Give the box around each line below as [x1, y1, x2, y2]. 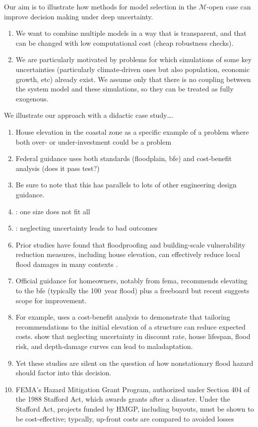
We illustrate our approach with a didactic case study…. [4, 110, 174, 120]
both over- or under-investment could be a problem [15, 136, 172, 147]
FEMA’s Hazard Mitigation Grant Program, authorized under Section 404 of [15, 384, 250, 394]
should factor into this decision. [15, 367, 112, 378]
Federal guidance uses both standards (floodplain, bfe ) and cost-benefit [15, 153, 232, 164]
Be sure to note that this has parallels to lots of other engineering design [15, 179, 237, 190]
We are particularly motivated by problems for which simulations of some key [15, 54, 252, 65]
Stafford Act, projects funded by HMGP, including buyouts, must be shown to [15, 404, 254, 414]
